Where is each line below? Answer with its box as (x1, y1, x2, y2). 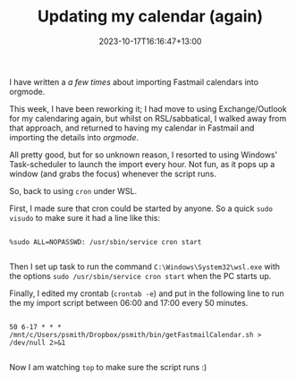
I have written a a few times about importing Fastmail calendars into (9, 76, 259, 87)
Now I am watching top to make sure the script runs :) (9, 361, 207, 372)
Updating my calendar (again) (37, 6, 264, 27)
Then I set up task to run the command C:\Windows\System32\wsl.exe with (9, 261, 280, 272)
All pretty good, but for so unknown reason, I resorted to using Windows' (9, 149, 278, 160)
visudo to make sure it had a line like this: (9, 212, 161, 223)
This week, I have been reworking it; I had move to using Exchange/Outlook (9, 103, 288, 114)
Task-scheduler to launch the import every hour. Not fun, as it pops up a (9, 158, 275, 169)
